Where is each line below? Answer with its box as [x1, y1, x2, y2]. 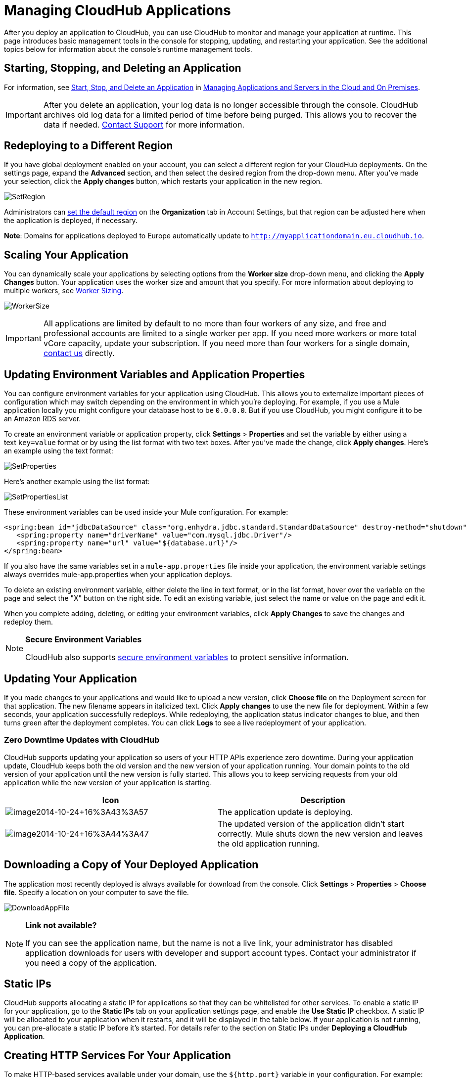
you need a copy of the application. [25, 957, 157, 968]
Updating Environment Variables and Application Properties [4, 368, 305, 381]
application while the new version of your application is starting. [4, 778, 212, 787]
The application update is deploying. [218, 807, 353, 817]
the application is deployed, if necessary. [4, 216, 138, 225]
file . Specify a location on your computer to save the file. [4, 888, 189, 897]
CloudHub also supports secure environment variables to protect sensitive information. [25, 652, 349, 663]
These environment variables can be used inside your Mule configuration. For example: [4, 508, 288, 517]
